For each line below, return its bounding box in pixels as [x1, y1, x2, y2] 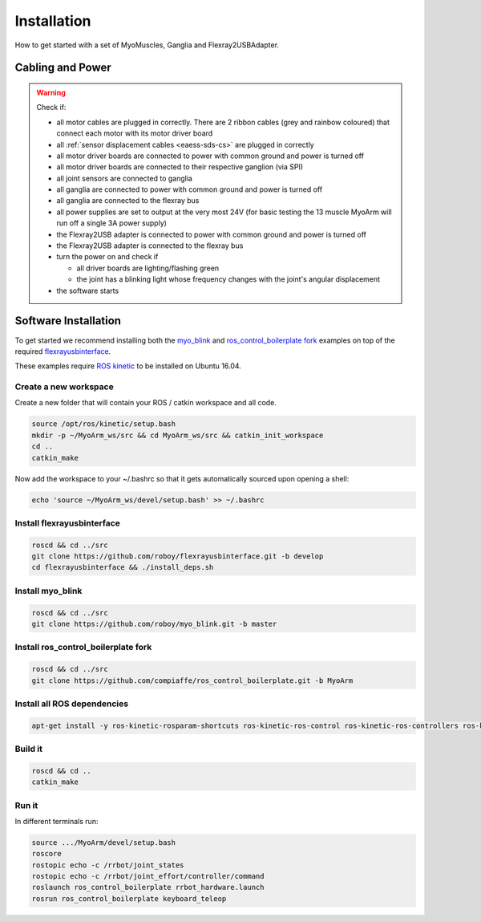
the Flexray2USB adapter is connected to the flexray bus [56, 241, 244, 250]
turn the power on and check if [56, 252, 159, 262]
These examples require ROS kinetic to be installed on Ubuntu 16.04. [14, 361, 242, 371]
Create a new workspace [14, 381, 114, 392]
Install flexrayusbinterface [14, 518, 120, 529]
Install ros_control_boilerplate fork [14, 642, 152, 653]
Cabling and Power [14, 61, 111, 75]
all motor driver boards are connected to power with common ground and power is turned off [56, 151, 365, 160]
